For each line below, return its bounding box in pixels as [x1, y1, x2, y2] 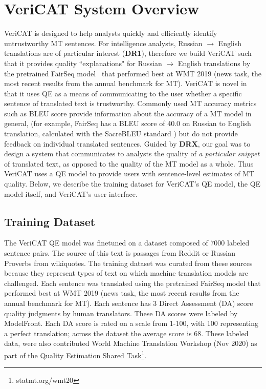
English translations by [178, 57, 251, 68]
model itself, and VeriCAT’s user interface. [4, 188, 138, 199]
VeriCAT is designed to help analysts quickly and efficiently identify [4, 28, 217, 38]
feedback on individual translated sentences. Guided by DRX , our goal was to [4, 138, 251, 149]
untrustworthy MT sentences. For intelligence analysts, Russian [4, 37, 203, 48]
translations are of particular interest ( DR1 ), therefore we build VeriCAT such [4, 48, 252, 58]
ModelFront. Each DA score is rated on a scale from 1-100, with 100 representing [4, 318, 258, 329]
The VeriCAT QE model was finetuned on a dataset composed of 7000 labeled [4, 237, 250, 248]
